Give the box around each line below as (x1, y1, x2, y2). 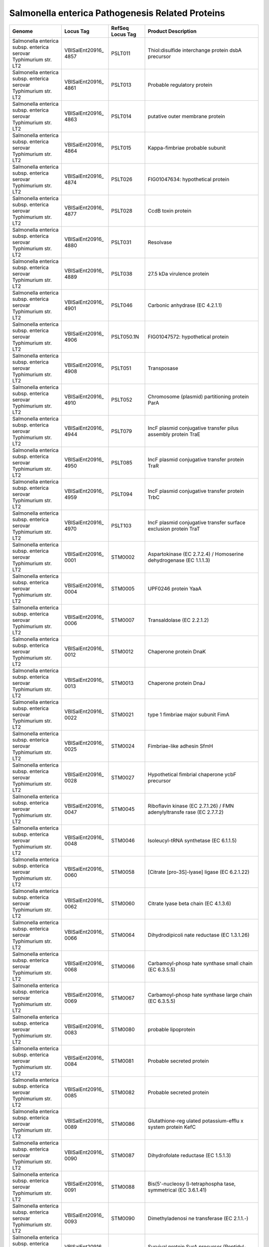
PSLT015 (111, 144, 132, 151)
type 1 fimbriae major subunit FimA (147, 711, 230, 718)
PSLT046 (111, 302, 133, 309)
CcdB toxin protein (147, 207, 192, 214)
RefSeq (111, 24, 129, 31)
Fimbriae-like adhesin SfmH (147, 742, 213, 749)
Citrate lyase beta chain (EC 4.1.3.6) (147, 900, 232, 907)
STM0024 (111, 742, 135, 749)
